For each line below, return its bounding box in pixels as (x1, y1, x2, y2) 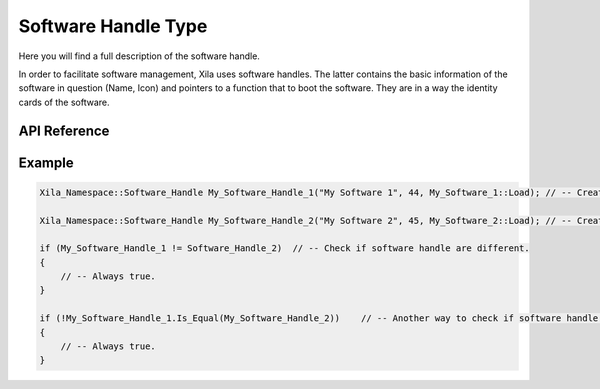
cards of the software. (18, 96, 110, 108)
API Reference (18, 122, 110, 139)
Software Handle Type (18, 15, 208, 37)
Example (18, 154, 74, 171)
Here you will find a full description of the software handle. (18, 50, 260, 62)
